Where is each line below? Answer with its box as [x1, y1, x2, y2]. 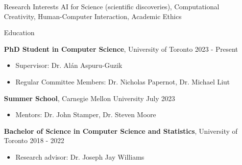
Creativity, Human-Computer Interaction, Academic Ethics [4, 11, 182, 21]
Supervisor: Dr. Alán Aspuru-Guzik [15, 60, 122, 70]
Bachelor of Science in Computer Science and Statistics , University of [4, 125, 238, 136]
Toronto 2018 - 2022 [4, 135, 64, 145]
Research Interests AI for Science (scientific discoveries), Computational [4, 1, 219, 11]
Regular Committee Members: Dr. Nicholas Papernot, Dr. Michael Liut [15, 76, 230, 86]
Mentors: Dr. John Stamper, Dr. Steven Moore [15, 109, 156, 120]
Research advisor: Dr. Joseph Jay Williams [15, 151, 145, 162]
